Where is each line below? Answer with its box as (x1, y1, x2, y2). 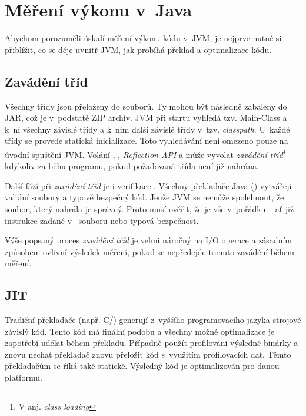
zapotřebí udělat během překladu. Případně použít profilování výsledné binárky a (5, 336, 298, 349)
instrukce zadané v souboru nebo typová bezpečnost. (5, 214, 199, 226)
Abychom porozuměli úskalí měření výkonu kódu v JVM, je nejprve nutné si (5, 32, 282, 44)
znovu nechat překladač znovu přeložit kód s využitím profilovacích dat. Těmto (5, 348, 291, 360)
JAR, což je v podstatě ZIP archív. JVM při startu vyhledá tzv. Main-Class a (5, 111, 287, 124)
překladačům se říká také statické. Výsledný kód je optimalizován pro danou (5, 359, 280, 372)
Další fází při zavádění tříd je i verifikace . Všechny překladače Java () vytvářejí (5, 179, 292, 192)
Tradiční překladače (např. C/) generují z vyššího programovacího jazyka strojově (5, 313, 301, 326)
